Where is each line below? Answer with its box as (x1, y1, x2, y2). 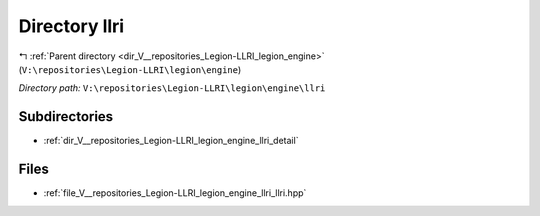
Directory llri (18, 15, 125, 37)
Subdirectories (18, 108, 114, 125)
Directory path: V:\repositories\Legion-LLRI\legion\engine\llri (18, 82, 326, 94)
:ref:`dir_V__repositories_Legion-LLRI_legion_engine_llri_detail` (43, 135, 299, 147)
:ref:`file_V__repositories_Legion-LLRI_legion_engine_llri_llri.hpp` (43, 187, 307, 199)
